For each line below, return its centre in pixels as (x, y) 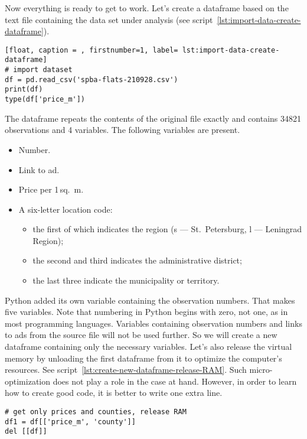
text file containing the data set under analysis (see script (109, 19)
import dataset (43, 70)
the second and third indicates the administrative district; (137, 260)
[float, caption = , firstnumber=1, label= (92, 50)
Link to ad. (39, 169)
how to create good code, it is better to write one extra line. (114, 393)
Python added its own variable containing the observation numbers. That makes (150, 300)
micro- (261, 370)
